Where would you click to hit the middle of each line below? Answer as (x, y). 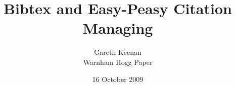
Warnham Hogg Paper (118, 62)
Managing (118, 28)
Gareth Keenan (118, 52)
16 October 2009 (118, 79)
